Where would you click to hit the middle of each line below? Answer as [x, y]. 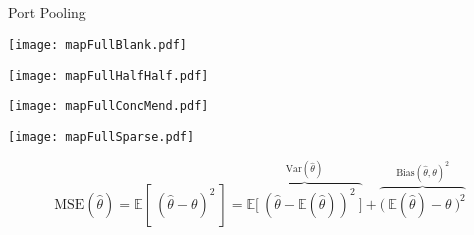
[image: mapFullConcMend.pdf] [108, 106]
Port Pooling [47, 12]
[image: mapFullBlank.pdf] [97, 44]
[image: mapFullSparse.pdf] [101, 136]
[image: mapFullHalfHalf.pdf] [108, 75]
